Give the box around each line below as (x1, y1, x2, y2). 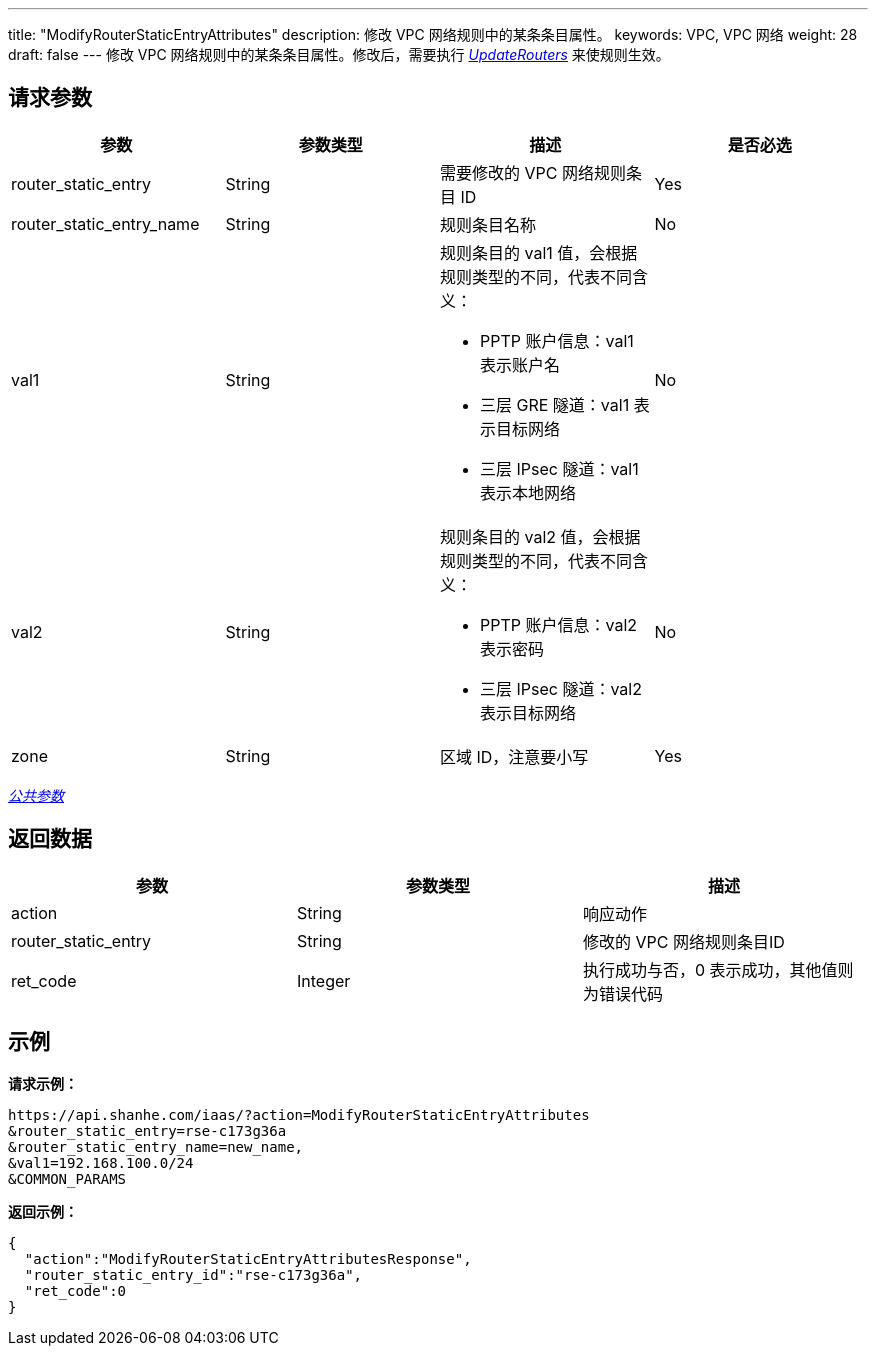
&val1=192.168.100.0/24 (8, 1154, 194, 1171)
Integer (296, 970, 351, 991)
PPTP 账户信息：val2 (480, 614, 638, 635)
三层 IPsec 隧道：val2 (480, 678, 642, 699)
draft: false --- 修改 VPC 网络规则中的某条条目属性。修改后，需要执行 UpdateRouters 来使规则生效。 (8, 46, 670, 63)
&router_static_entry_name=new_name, (8, 1138, 304, 1155)
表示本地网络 (480, 482, 577, 503)
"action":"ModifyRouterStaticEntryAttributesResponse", (24, 1250, 472, 1267)
